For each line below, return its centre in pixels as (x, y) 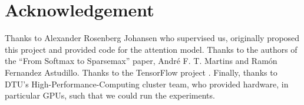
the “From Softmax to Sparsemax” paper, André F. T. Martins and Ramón (141, 61)
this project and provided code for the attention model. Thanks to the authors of (151, 49)
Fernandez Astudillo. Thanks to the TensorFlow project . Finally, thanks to (141, 72)
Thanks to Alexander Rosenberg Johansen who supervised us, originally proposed (152, 38)
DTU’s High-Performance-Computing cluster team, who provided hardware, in (147, 84)
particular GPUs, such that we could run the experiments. (110, 95)
